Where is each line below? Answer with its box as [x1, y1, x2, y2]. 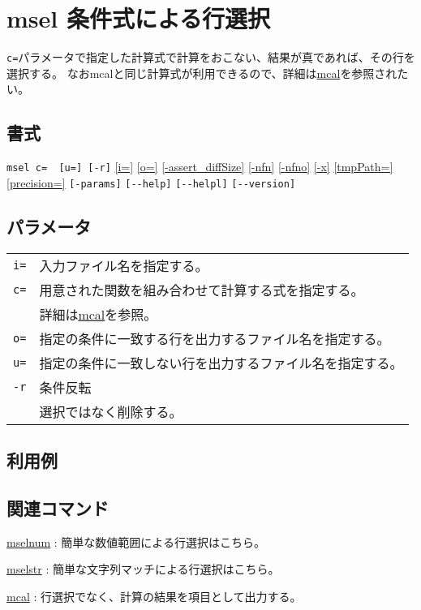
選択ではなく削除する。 [39, 402, 183, 421]
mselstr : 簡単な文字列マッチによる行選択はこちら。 [6, 561, 280, 578]
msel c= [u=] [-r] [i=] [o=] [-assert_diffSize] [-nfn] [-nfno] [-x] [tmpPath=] [6, 158, 393, 175]
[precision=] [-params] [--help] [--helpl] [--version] [6, 174, 296, 191]
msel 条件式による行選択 [6, 2, 271, 35]
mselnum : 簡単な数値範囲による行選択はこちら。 [6, 533, 265, 550]
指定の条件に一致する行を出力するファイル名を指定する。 [39, 329, 390, 348]
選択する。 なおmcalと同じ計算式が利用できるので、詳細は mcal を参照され [6, 64, 397, 81]
